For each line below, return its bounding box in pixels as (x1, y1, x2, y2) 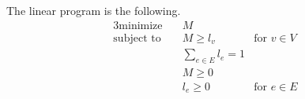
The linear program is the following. (6, 2, 181, 18)
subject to (113, 32, 161, 44)
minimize (119, 20, 163, 31)
